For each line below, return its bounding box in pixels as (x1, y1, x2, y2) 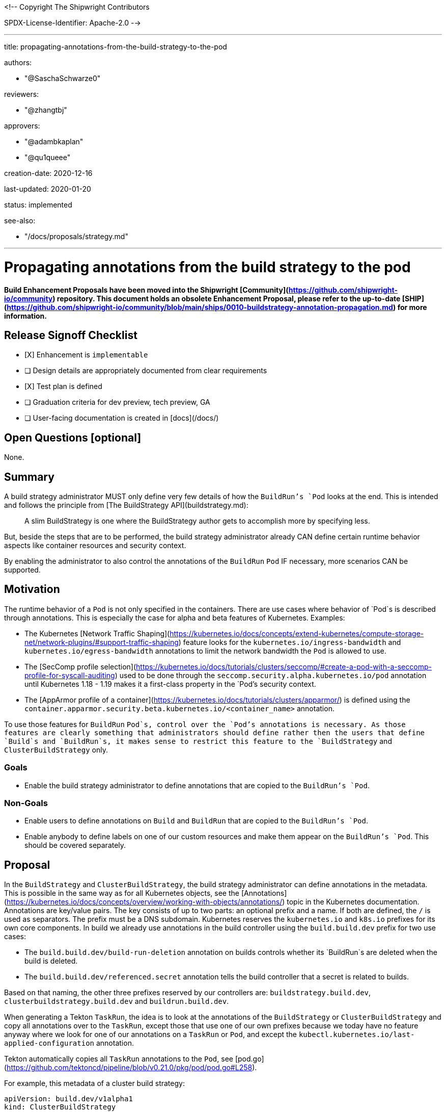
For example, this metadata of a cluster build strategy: (4, 1079, 185, 1088)
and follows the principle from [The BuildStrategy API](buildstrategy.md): (4, 501, 248, 510)
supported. (4, 565, 41, 575)
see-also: (4, 216, 36, 225)
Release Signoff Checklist (4, 328, 137, 342)
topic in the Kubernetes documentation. (287, 897, 420, 907)
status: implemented (4, 200, 72, 209)
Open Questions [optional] (4, 431, 142, 444)
